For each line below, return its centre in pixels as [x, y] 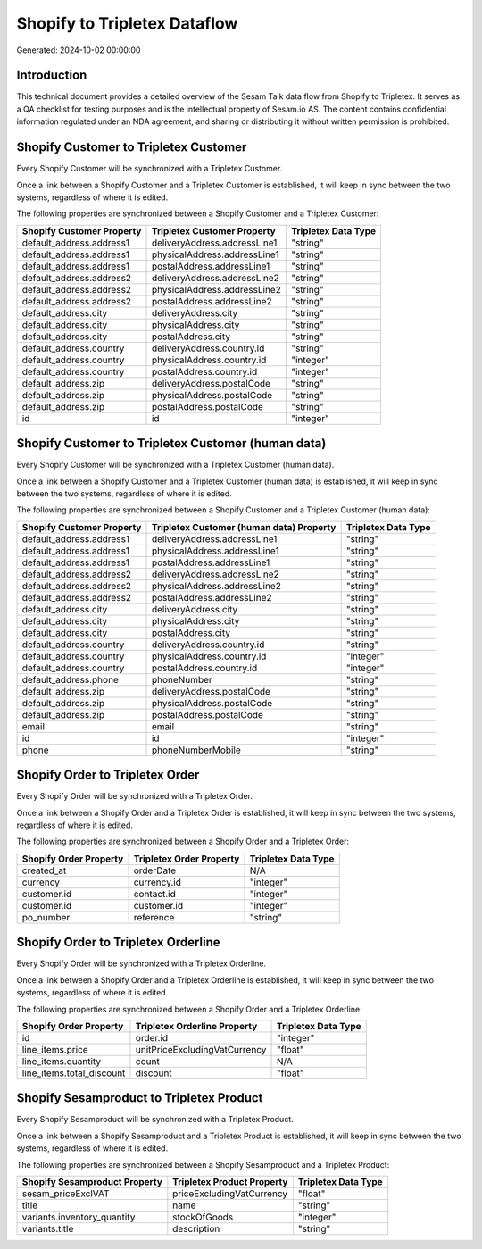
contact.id [154, 894]
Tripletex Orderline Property [196, 1026]
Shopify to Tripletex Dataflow [127, 23]
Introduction [52, 75]
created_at [44, 870]
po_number [46, 917]
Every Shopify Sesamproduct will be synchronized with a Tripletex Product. [155, 1120]
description [196, 1229]
